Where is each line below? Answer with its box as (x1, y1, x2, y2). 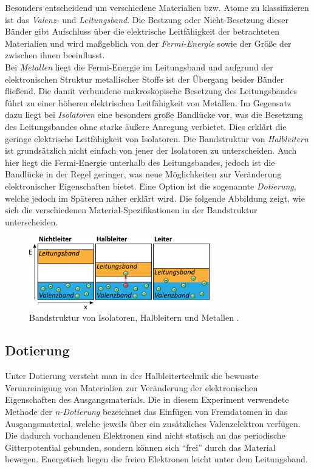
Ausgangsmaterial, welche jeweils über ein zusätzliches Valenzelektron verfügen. (5, 417, 301, 430)
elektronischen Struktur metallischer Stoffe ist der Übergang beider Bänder (5, 72, 284, 85)
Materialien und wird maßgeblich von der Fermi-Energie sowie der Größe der (5, 36, 292, 49)
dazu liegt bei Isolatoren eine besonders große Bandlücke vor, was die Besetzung (5, 108, 303, 121)
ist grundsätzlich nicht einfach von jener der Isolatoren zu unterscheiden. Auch (5, 144, 297, 157)
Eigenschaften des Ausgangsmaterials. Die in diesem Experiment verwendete (5, 393, 289, 406)
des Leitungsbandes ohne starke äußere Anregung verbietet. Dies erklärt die (5, 120, 287, 132)
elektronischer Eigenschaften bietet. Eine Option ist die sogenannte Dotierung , (5, 179, 296, 192)
